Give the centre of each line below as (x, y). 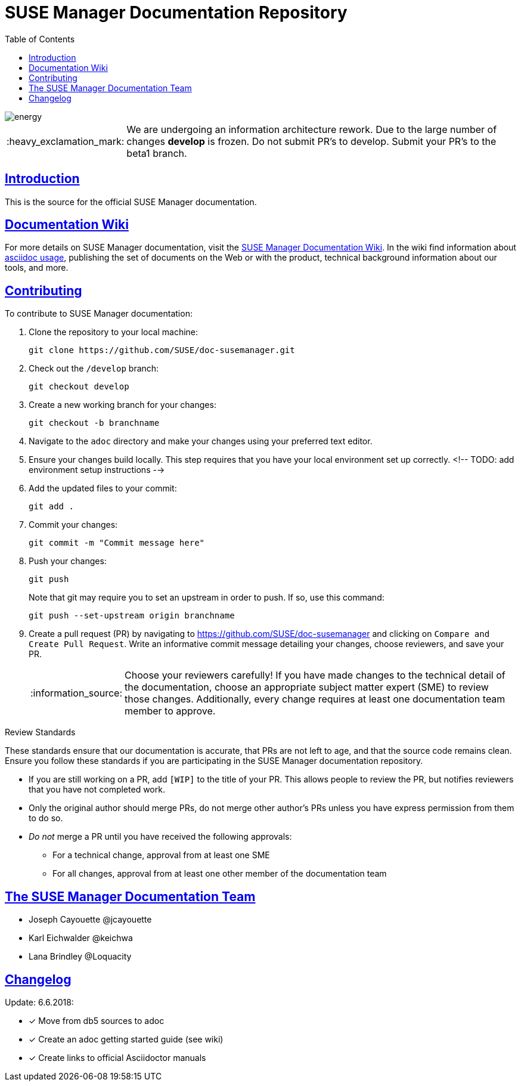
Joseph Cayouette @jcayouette (90, 920)
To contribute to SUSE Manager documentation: (99, 314)
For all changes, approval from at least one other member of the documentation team (220, 874)
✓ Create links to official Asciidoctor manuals (117, 1057)
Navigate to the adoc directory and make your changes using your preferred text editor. (201, 441)
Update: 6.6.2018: (39, 1002)
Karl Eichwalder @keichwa (81, 938)
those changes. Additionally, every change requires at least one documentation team (315, 699)
